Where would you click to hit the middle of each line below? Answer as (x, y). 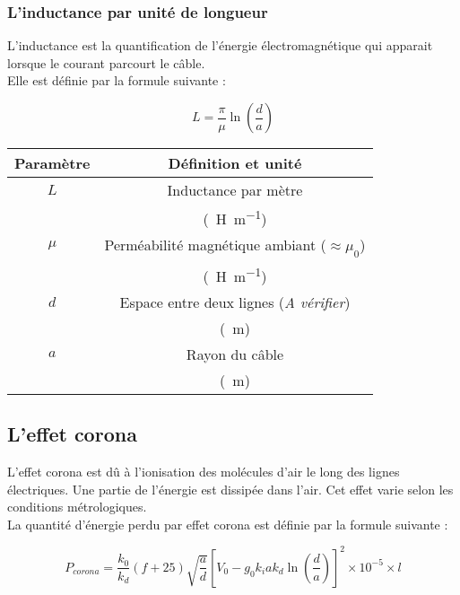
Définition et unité (235, 163)
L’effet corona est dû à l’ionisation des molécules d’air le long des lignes (204, 472)
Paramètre (52, 163)
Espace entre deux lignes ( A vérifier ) (235, 302)
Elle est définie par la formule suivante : (117, 80)
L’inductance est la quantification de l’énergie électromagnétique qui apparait (220, 45)
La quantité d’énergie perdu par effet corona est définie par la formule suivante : (228, 524)
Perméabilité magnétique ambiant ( (215, 245)
